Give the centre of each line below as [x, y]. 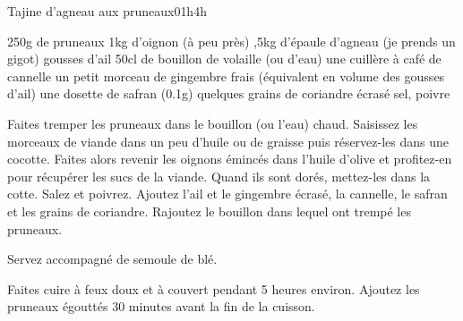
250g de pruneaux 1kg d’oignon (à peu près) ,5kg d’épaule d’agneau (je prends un [231, 41]
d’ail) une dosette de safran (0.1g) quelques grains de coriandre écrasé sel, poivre [229, 93]
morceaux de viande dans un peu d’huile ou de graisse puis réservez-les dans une [228, 141]
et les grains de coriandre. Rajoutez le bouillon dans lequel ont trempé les [209, 211]
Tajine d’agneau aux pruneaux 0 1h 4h [107, 11]
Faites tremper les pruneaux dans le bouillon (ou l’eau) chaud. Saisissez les [213, 123]
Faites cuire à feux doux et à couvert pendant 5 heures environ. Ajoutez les [214, 288]
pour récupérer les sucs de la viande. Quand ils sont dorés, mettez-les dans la [219, 176]
